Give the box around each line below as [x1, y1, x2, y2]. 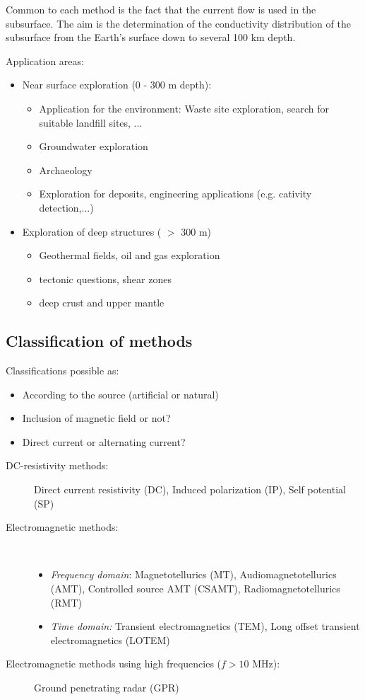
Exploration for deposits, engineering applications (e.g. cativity [39, 186, 312, 201]
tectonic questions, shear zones [39, 271, 172, 286]
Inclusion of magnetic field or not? [22, 411, 171, 425]
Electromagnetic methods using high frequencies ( [6, 656, 222, 671]
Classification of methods [6, 330, 193, 352]
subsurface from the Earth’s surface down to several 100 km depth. [6, 30, 296, 45]
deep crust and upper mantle [39, 295, 164, 310]
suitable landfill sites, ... [39, 115, 143, 130]
